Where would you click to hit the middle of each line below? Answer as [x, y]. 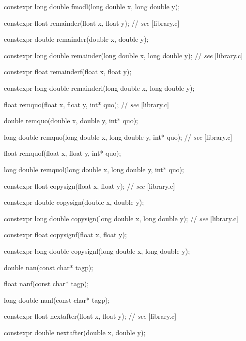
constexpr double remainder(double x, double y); [76, 39]
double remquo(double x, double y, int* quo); [71, 121]
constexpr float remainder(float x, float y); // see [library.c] [92, 23]
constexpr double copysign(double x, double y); [74, 202]
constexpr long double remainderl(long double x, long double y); [99, 88]
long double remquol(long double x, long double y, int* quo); [94, 169]
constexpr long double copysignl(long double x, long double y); [97, 251]
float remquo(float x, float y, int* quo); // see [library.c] [86, 104]
